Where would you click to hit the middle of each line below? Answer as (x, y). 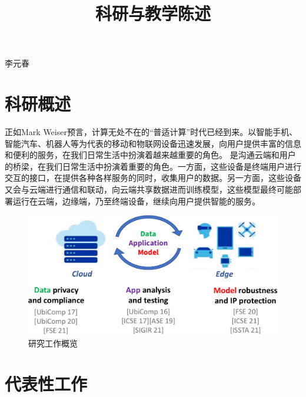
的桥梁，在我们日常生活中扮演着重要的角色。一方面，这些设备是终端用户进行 (153, 166)
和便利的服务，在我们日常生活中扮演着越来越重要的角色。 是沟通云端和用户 (150, 155)
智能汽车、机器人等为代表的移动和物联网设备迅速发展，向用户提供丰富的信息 (153, 143)
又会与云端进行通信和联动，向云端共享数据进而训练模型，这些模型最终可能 (149, 189)
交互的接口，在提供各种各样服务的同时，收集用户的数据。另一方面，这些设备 (153, 178)
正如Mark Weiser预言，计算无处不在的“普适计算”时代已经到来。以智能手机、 (151, 132)
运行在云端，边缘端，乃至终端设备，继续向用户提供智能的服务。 (136, 201)
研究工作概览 (53, 343)
